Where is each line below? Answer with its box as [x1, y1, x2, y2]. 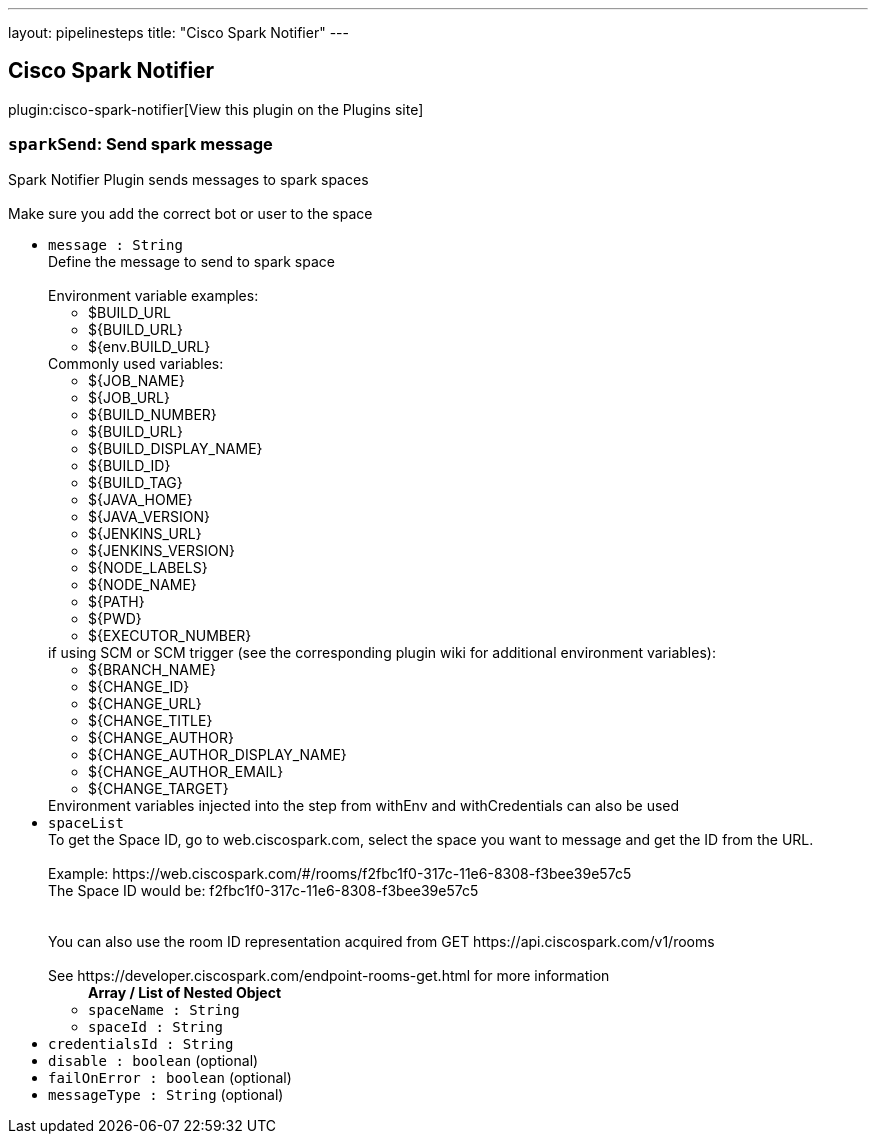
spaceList [48, 814, 124, 831]
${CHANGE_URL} [88, 694, 202, 712]
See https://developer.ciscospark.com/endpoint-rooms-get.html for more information [48, 966, 610, 984]
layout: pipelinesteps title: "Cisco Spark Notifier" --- [8, 24, 349, 41]
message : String [48, 236, 183, 253]
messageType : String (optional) [48, 1085, 284, 1103]
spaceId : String [88, 1018, 223, 1035]
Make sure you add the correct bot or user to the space [8, 204, 373, 222]
